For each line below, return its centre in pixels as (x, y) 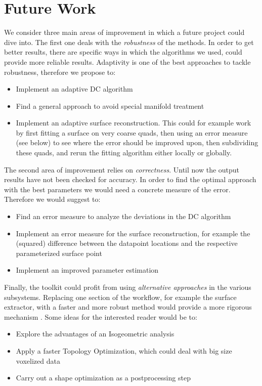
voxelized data (38, 360)
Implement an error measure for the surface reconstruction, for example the (133, 233)
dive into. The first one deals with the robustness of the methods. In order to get (129, 42)
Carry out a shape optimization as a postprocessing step (103, 378)
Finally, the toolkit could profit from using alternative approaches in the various (128, 287)
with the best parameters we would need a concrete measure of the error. (117, 189)
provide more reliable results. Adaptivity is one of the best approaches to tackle (127, 61)
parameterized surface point (59, 253)
